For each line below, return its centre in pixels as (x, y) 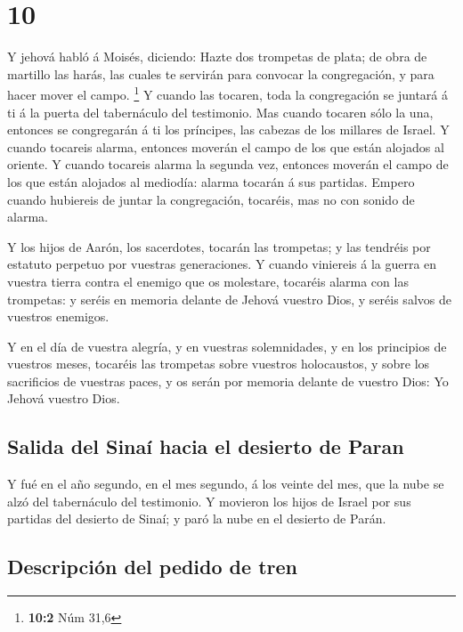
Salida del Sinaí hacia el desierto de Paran (206, 446)
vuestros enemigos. (58, 316)
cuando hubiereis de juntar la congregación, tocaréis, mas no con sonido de (211, 199)
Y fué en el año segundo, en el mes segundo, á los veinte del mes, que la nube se (226, 484)
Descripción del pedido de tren (152, 567)
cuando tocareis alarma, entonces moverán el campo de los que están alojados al (226, 146)
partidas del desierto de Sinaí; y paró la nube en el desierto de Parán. (197, 519)
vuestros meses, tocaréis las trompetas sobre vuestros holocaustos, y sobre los (219, 364)
